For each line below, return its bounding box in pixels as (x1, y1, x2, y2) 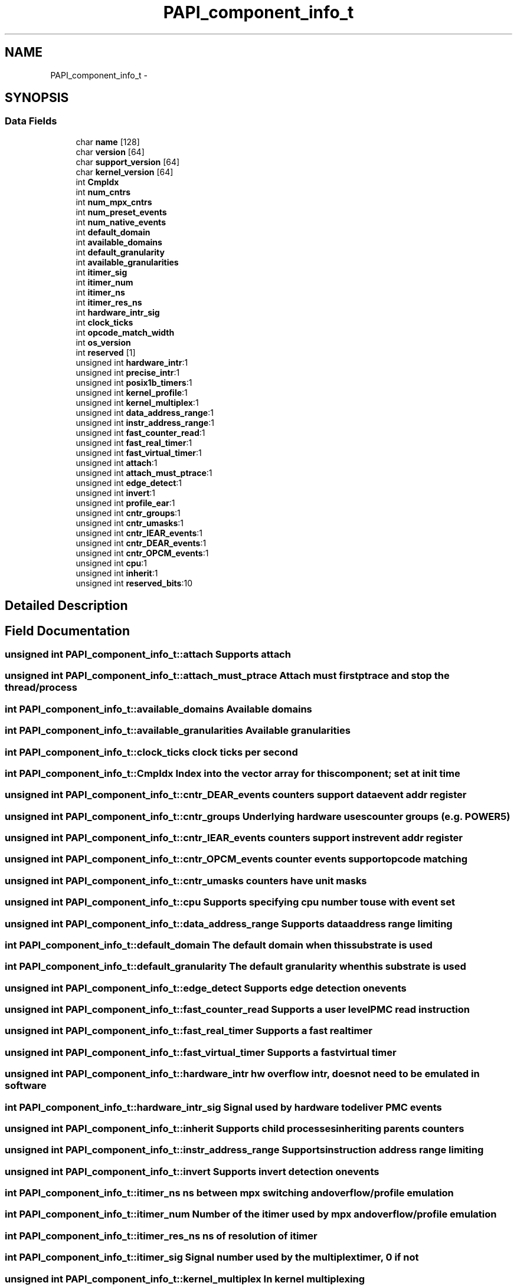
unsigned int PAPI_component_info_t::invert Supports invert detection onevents (5, 1165, 379, 1177)
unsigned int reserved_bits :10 (76, 578, 192, 588)
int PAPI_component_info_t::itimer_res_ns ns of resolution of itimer (5, 1229, 318, 1242)
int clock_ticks (76, 317, 133, 327)
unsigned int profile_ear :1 (76, 497, 175, 508)
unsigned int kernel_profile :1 (76, 387, 188, 398)
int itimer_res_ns (76, 297, 142, 307)
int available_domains (76, 237, 162, 247)
